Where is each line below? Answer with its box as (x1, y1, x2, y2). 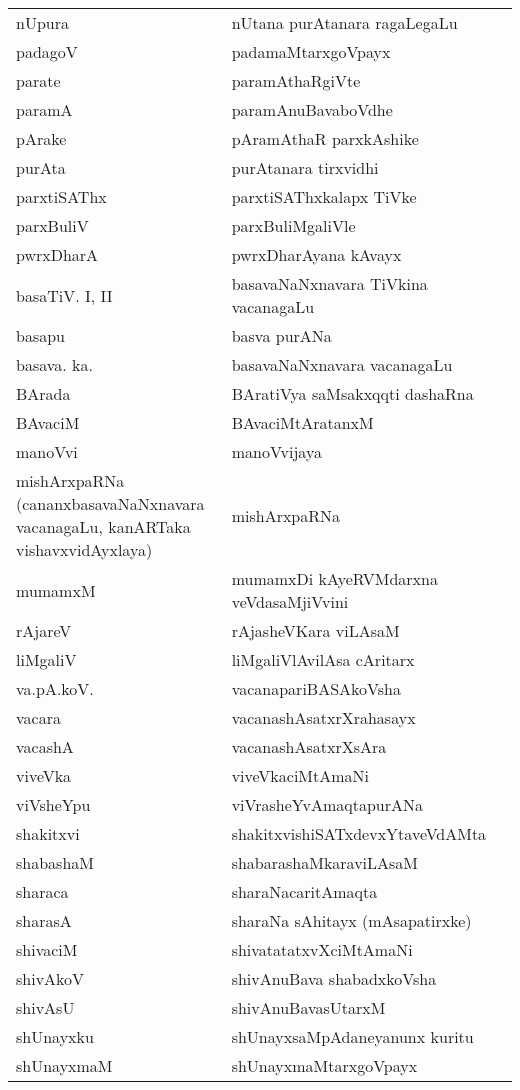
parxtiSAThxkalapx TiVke (231, 185, 417, 208)
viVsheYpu (16, 793, 91, 816)
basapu (16, 324, 65, 347)
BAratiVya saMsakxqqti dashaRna (231, 382, 474, 405)
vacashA (16, 735, 74, 758)
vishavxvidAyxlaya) (16, 538, 153, 561)
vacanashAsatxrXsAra (231, 735, 387, 758)
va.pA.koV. (16, 677, 94, 700)
